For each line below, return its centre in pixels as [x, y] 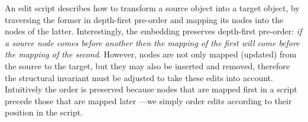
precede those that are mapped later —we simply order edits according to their [148, 100]
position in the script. [44, 112]
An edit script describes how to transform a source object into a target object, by [152, 8]
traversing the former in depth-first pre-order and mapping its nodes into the [144, 19]
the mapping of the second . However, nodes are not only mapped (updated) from [151, 54]
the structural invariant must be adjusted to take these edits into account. [139, 77]
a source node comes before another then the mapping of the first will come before [152, 42]
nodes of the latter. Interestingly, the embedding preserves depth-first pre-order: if [153, 31]
